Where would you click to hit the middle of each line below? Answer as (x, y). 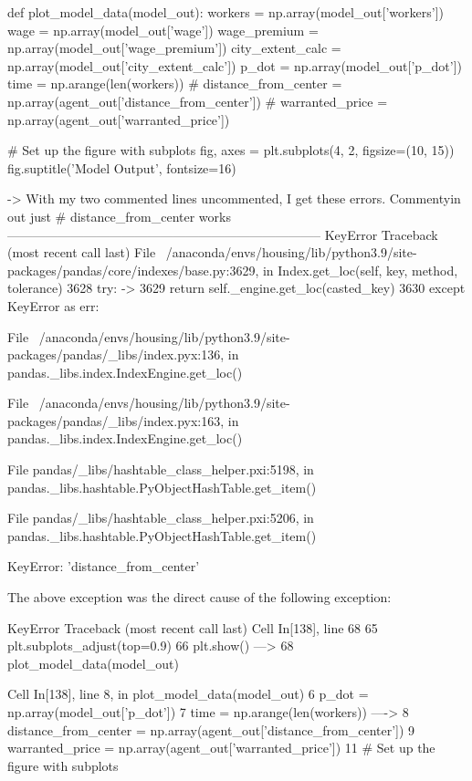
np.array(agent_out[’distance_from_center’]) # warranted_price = (198, 101)
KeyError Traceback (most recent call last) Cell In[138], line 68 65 (193, 627)
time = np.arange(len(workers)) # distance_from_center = (175, 83)
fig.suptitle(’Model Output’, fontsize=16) (122, 167)
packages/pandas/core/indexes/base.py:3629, (133, 270)
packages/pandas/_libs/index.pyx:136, (116, 354)
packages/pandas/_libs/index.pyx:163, (116, 420)
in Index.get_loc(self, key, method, (360, 270)
